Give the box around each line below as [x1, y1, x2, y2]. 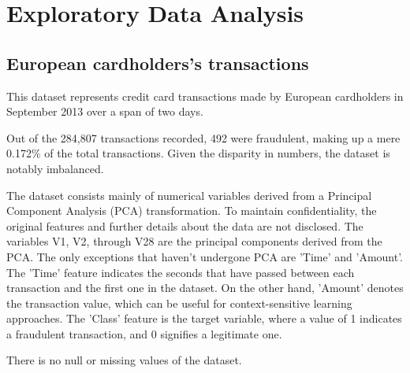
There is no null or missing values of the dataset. [6, 352, 242, 368]
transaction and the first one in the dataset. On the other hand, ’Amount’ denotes [6, 279, 404, 296]
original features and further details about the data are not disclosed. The [6, 217, 363, 234]
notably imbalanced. [6, 160, 104, 176]
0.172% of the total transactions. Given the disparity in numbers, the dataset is [6, 145, 390, 161]
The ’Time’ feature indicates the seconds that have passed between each [6, 264, 355, 280]
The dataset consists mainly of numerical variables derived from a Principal [6, 186, 372, 203]
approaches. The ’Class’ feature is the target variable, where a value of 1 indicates [6, 310, 402, 327]
